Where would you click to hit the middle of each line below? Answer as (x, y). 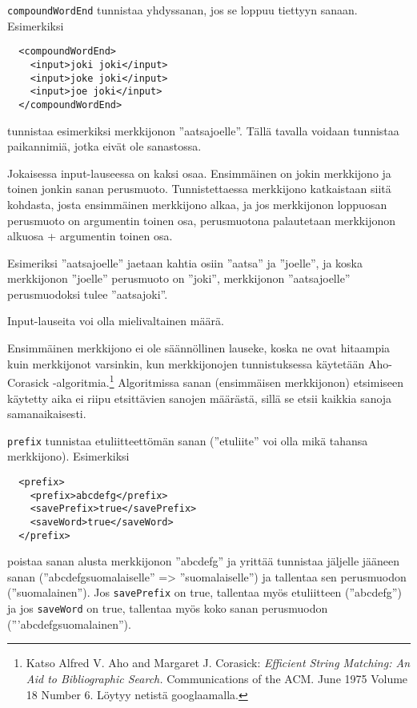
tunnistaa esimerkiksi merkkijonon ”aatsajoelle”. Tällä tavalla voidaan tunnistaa (203, 130)
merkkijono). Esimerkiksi (68, 456)
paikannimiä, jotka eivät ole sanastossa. (104, 146)
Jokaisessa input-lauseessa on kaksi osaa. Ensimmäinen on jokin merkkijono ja (199, 173)
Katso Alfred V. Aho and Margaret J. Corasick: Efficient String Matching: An (218, 663)
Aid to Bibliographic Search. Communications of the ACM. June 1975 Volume (217, 678)
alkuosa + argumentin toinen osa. (90, 236)
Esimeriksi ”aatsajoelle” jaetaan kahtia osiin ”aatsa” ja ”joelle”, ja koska (185, 262)
